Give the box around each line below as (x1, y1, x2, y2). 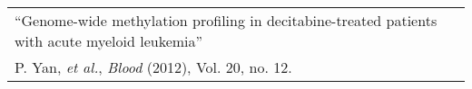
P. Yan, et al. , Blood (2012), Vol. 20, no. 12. (15, 57, 292, 77)
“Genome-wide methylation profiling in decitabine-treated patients (15, 10, 438, 31)
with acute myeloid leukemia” (15, 31, 203, 51)
